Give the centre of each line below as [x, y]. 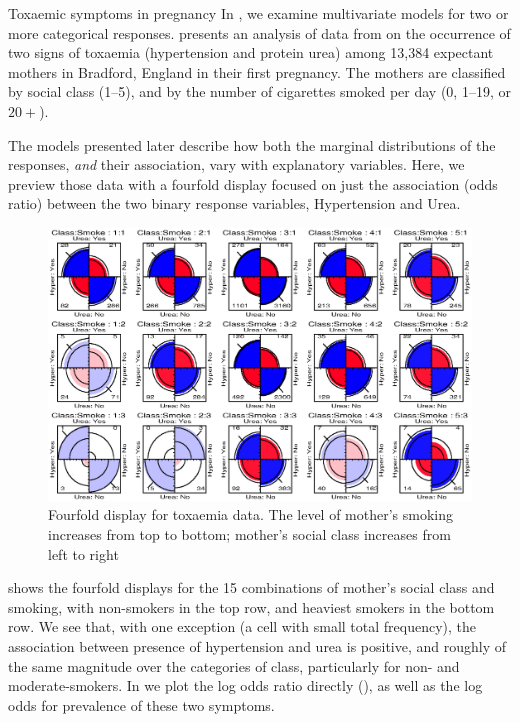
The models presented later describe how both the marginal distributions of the [252, 144]
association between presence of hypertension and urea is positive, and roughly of [257, 645]
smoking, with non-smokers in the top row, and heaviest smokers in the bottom [251, 606]
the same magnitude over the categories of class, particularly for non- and [234, 665]
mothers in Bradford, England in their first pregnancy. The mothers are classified [257, 71]
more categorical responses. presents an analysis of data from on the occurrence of [259, 32]
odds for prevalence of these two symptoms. [141, 704]
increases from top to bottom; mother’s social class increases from [249, 533]
